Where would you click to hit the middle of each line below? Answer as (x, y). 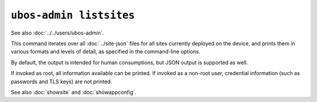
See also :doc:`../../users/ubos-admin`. (57, 33)
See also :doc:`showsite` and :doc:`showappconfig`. (74, 92)
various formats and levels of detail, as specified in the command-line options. (106, 52)
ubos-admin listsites (73, 15)
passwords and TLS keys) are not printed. (61, 81)
